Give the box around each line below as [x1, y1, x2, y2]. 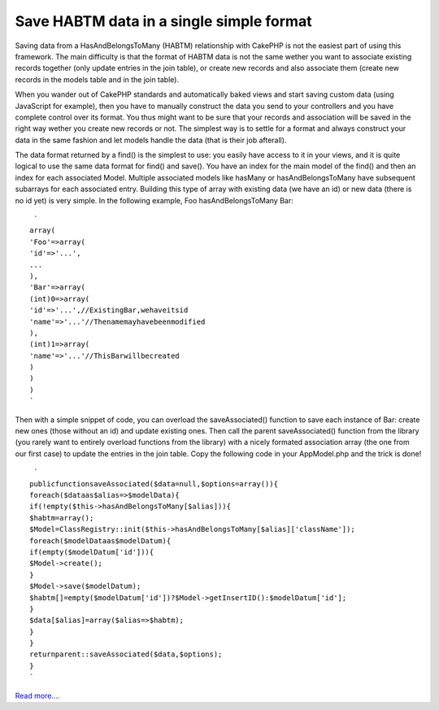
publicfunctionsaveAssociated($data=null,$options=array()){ [29, 479, 278, 488]
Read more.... [15, 690, 60, 700]
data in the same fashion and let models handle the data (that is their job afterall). [15, 135, 287, 145]
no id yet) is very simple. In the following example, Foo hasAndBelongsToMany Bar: [15, 195, 293, 205]
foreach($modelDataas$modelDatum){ [29, 536, 172, 545]
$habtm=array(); [29, 513, 94, 522]
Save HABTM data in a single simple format [15, 12, 312, 30]
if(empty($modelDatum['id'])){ [29, 547, 154, 556]
